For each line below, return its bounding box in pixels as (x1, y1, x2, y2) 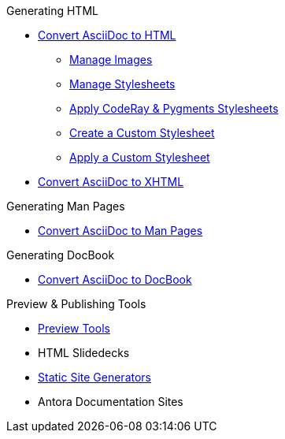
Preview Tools (38, 322, 110, 335)
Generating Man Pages (6, 199, 125, 213)
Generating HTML (6, 4, 98, 17)
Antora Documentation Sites (38, 395, 183, 408)
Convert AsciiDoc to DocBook (38, 273, 192, 286)
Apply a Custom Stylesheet (69, 151, 210, 164)
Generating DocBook (6, 248, 115, 262)
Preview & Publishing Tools (6, 297, 146, 311)
